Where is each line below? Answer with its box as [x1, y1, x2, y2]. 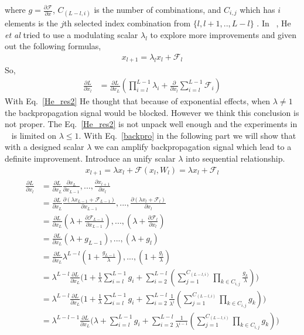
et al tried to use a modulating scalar [5, 28, 138, 40]
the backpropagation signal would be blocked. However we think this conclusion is [5, 106, 299, 118]
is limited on [11, 129, 56, 141]
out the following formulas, [5, 40, 101, 52]
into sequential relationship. [185, 152, 285, 165]
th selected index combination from [64, 17, 191, 29]
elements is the [5, 17, 58, 29]
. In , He [257, 17, 291, 29]
